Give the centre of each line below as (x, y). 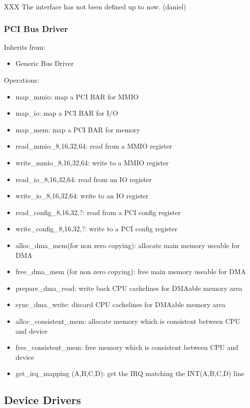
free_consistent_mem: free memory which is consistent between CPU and (127, 347)
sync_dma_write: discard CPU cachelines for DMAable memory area (120, 304)
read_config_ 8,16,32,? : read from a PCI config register (98, 212)
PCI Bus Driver (36, 28)
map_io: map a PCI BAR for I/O (67, 113)
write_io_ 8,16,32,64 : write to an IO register (82, 196)
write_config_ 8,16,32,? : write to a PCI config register (97, 229)
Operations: (22, 80)
